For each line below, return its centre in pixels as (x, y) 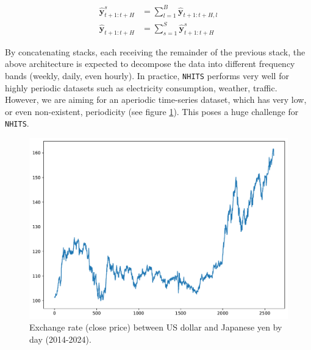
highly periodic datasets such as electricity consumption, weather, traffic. (141, 87)
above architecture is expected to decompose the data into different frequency (150, 64)
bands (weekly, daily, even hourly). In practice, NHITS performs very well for (147, 75)
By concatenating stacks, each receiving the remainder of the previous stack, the (155, 51)
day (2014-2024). (60, 339)
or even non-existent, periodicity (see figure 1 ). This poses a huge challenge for (152, 111)
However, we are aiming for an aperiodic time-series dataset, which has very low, (156, 100)
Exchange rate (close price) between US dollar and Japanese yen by (156, 327)
